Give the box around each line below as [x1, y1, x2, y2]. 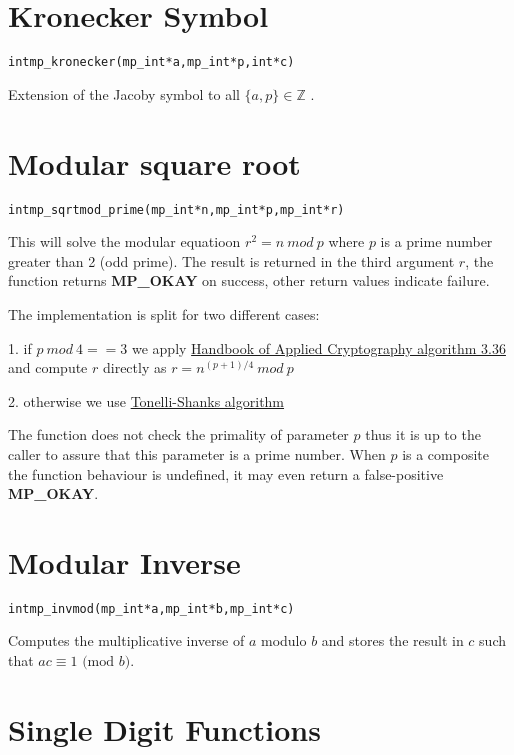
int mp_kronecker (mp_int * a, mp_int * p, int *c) [8, 55, 295, 70]
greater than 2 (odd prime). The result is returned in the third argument [8, 250, 455, 271]
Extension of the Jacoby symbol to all [8, 83, 240, 104]
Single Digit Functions [8, 708, 321, 749]
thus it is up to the [365, 424, 481, 445]
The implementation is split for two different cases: [8, 303, 320, 324]
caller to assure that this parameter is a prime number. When [8, 443, 386, 464]
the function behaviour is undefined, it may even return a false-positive [8, 463, 444, 484]
